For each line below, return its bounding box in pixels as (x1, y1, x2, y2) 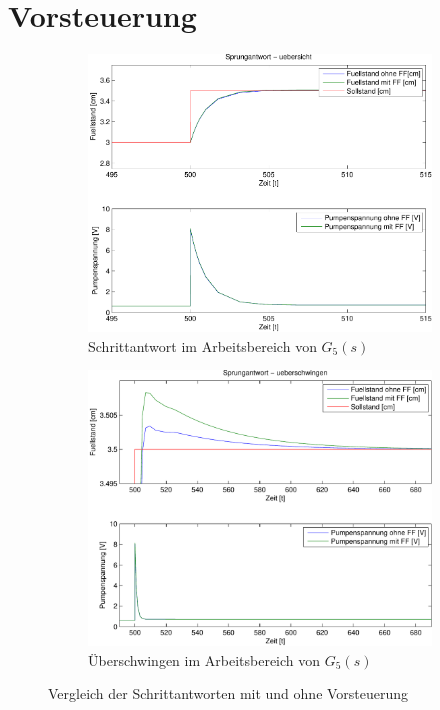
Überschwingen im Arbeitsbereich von (88, 649, 321, 670)
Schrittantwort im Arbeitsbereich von (88, 335, 317, 356)
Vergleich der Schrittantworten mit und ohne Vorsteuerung (48, 683, 409, 704)
